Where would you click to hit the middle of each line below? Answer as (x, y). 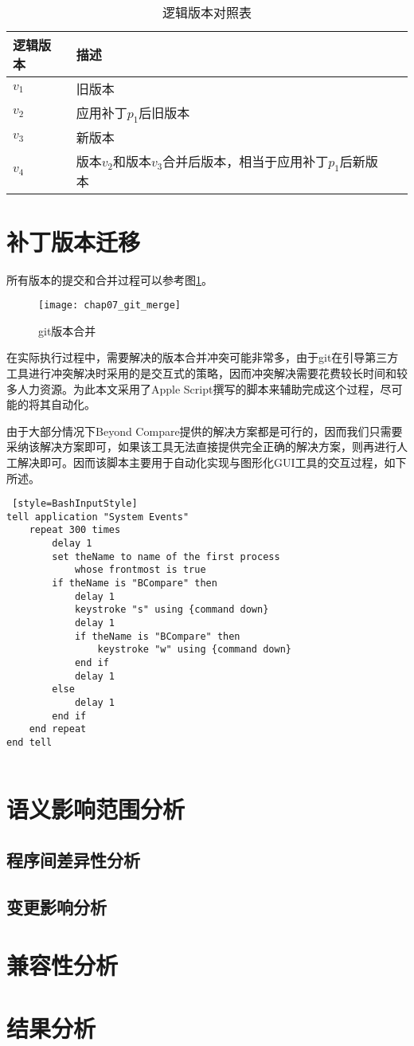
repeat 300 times (75, 530)
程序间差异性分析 (73, 859)
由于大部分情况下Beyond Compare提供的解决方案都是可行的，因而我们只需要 (205, 431)
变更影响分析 (57, 906)
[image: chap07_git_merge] (109, 306)
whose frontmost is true (140, 570)
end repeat (58, 729)
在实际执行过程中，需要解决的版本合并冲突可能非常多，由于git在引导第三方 (203, 357)
